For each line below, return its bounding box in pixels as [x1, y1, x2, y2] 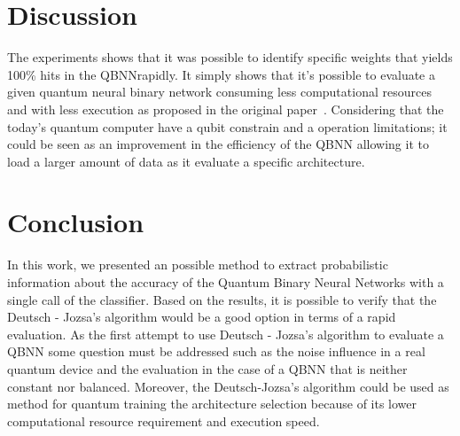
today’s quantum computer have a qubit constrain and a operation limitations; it [7, 117, 448, 136]
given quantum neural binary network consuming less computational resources [7, 82, 432, 101]
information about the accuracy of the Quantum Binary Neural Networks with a [7, 273, 444, 291]
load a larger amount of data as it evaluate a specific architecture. [7, 152, 365, 170]
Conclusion [7, 204, 144, 240]
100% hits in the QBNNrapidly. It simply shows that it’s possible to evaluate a [7, 65, 435, 83]
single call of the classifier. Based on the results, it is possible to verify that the [7, 290, 437, 308]
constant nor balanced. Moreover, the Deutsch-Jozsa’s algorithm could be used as [7, 377, 449, 395]
